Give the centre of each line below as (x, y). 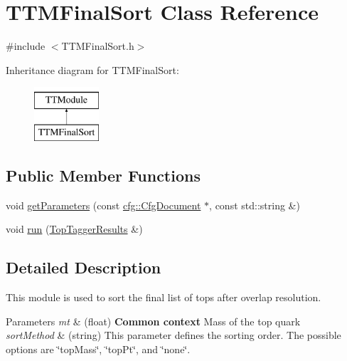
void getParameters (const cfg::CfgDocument (103, 205)
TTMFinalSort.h (98, 46)
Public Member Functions (103, 175)
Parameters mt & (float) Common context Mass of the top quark (153, 321)
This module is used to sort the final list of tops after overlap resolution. (164, 297)
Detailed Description (84, 267)
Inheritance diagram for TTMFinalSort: (92, 69)
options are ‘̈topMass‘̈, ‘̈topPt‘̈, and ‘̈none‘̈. (98, 349)
